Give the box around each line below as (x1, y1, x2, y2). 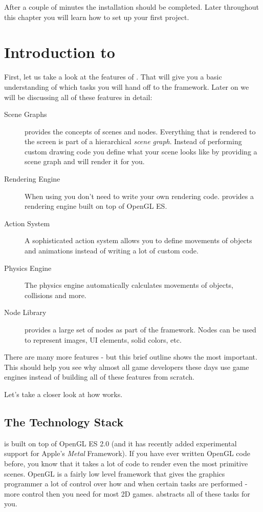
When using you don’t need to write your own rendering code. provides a (25, 190, 254, 201)
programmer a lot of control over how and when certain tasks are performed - (4, 478, 248, 489)
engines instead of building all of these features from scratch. (4, 371, 194, 382)
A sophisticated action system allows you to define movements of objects (25, 235, 252, 246)
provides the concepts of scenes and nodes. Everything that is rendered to (25, 126, 256, 136)
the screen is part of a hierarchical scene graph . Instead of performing (25, 136, 242, 147)
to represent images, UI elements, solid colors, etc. (25, 334, 182, 345)
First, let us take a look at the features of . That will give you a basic (4, 71, 222, 82)
